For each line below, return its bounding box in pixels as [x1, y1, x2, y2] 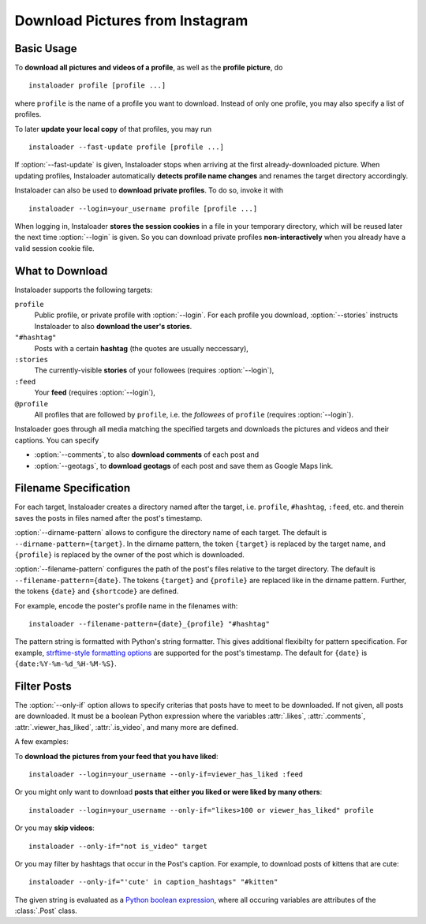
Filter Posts [14, 679, 72, 693]
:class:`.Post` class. [14, 906, 78, 915]
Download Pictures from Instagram [14, 12, 248, 29]
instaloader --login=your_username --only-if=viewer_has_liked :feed [28, 769, 304, 779]
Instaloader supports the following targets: [14, 285, 153, 294]
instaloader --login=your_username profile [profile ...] [28, 204, 258, 213]
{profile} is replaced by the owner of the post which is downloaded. [14, 549, 245, 559]
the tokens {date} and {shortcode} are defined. [14, 586, 179, 596]
